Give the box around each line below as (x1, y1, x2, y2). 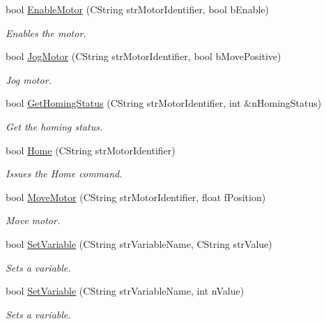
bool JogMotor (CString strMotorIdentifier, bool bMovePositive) (6, 49, 281, 64)
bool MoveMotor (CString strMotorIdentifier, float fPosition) (6, 189, 266, 204)
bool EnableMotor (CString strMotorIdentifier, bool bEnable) (6, 2, 269, 16)
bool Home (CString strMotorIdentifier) (6, 142, 176, 157)
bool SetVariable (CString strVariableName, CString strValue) (6, 236, 272, 251)
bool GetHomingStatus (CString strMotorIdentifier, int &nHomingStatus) (6, 96, 322, 110)
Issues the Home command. (6, 166, 123, 181)
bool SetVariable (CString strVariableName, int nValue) (6, 283, 244, 298)
